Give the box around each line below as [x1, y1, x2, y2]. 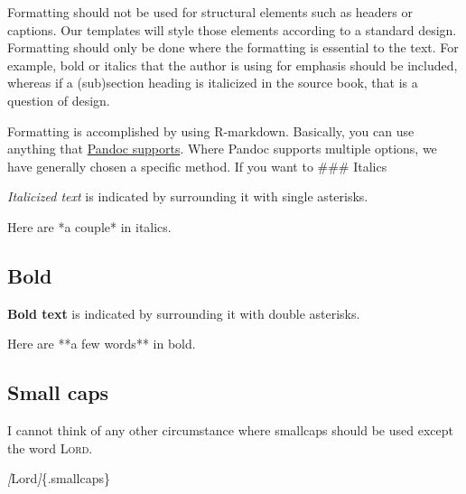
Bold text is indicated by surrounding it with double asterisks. [7, 303, 360, 322]
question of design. [7, 90, 110, 109]
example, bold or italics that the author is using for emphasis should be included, [7, 55, 458, 74]
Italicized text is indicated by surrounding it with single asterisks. [7, 187, 368, 206]
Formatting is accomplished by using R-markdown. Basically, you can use [7, 121, 415, 140]
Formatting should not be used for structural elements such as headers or [7, 3, 413, 21]
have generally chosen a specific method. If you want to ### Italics [7, 156, 387, 175]
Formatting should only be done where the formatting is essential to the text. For [7, 38, 459, 57]
